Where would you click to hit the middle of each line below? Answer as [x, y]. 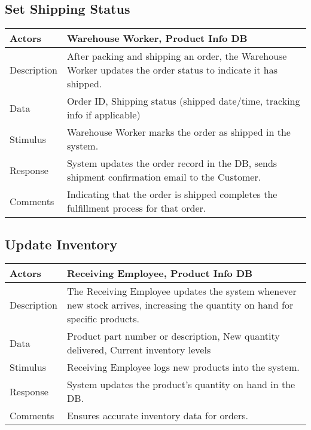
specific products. [103, 319]
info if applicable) [103, 115]
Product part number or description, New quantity [173, 336]
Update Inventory [61, 244]
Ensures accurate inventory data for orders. [157, 416]
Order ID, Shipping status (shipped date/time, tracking [183, 101]
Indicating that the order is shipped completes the [172, 194]
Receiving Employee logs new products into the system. [183, 367]
